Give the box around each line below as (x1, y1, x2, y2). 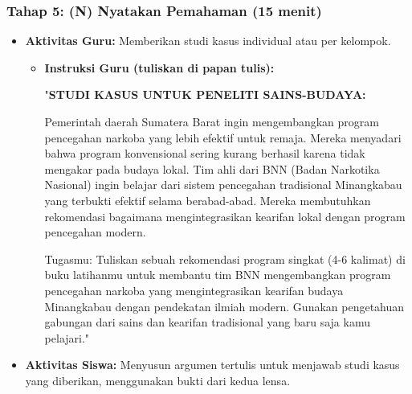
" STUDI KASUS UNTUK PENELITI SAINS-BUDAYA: (44, 86, 366, 103)
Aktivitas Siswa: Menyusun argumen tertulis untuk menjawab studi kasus (25, 356, 400, 373)
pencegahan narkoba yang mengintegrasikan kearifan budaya (44, 281, 344, 298)
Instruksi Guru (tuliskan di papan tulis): (44, 59, 275, 76)
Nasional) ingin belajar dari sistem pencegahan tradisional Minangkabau (44, 176, 402, 193)
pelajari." (44, 329, 90, 346)
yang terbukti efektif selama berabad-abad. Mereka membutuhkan (44, 191, 371, 208)
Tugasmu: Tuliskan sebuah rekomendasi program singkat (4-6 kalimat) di (44, 250, 406, 267)
